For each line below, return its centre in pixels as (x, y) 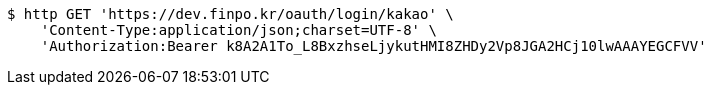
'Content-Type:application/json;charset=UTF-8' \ (238, 30)
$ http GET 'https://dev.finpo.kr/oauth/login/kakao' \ (230, 14)
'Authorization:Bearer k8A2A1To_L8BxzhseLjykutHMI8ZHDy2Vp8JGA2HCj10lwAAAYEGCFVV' (373, 46)
